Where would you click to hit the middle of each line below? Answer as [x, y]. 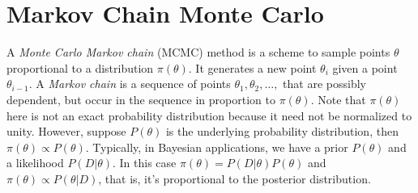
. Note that [338, 99]
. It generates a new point [252, 67]
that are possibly [324, 84]
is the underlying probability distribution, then [282, 131]
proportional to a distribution [80, 67]
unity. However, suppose [66, 131]
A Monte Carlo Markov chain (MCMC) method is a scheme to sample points [198, 52]
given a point [365, 67]
